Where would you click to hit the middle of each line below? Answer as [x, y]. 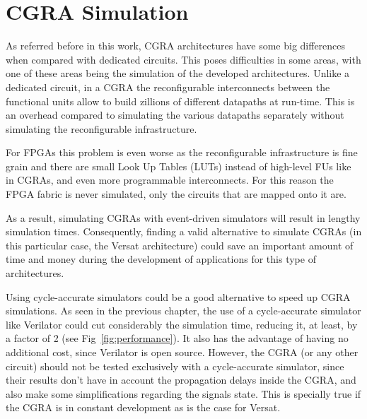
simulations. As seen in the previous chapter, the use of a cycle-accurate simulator [183, 311]
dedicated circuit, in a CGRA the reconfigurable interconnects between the [168, 87]
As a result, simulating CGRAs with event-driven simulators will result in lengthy [183, 217]
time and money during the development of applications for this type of [161, 259]
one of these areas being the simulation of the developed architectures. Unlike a [178, 73]
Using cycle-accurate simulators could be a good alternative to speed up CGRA [178, 296]
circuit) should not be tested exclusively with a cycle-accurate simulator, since [175, 366]
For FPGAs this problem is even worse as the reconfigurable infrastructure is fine [182, 152]
